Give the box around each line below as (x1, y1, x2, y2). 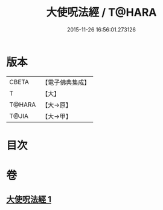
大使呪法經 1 (6, 194, 52, 205)
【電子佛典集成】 (42, 78, 91, 87)
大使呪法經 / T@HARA (46, 5, 157, 19)
